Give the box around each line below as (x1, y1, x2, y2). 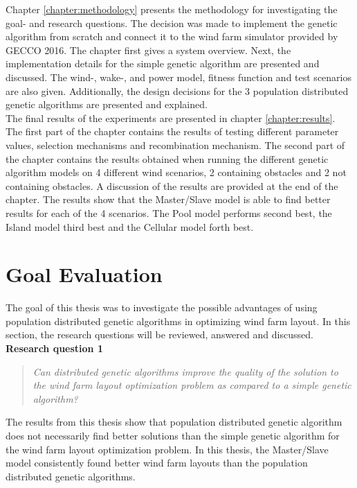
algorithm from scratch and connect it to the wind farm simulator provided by (6, 29, 338, 44)
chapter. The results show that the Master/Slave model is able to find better (6, 192, 331, 207)
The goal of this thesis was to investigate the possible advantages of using (6, 300, 318, 315)
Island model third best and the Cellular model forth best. (6, 219, 254, 234)
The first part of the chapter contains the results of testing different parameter (6, 124, 339, 139)
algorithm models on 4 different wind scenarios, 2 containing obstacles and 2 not (6, 165, 347, 180)
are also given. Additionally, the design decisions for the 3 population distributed (6, 83, 349, 98)
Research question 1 (6, 341, 103, 355)
